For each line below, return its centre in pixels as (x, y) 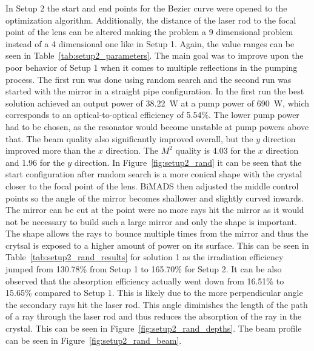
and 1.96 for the (35, 162)
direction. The (132, 150)
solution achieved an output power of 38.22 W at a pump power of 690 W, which (158, 103)
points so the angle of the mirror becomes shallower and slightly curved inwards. (155, 198)
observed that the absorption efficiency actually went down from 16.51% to (145, 280)
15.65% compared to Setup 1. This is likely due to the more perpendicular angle (154, 293)
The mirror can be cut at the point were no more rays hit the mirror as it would (155, 210)
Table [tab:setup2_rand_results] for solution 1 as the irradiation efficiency (145, 257)
